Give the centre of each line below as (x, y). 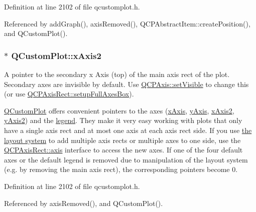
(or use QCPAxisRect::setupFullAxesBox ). (69, 94)
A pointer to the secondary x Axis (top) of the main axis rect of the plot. (117, 74)
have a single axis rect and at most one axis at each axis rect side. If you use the (128, 130)
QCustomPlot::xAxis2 (56, 55)
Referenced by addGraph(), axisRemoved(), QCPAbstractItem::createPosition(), (127, 23)
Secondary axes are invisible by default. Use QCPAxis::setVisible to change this (126, 84)
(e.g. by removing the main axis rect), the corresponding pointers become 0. (121, 169)
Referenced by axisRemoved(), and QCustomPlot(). (84, 203)
